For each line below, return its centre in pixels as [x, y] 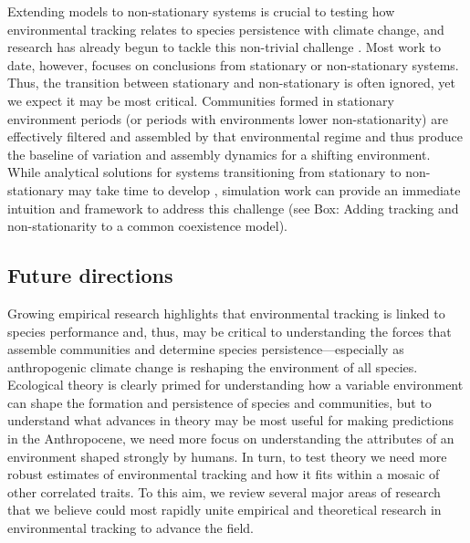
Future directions [90, 275]
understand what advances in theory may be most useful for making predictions [231, 420]
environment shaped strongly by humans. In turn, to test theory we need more [227, 456]
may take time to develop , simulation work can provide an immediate [264, 189]
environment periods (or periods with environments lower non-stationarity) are [228, 118]
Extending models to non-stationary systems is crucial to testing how [201, 11]
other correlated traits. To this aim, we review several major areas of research [224, 491]
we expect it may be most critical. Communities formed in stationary [201, 100]
